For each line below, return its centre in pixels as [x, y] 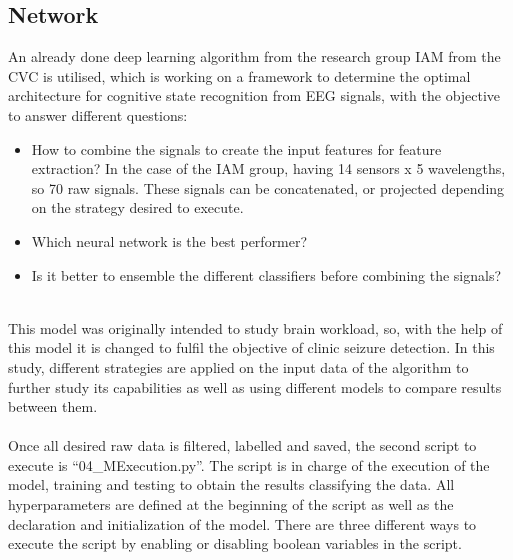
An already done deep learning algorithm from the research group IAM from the [254, 56]
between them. [53, 406]
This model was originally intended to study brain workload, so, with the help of [255, 327]
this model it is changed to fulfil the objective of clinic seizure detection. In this [251, 347]
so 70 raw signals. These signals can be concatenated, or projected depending [268, 187]
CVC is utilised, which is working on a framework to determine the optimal [239, 75]
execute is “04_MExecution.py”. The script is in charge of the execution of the [249, 464]
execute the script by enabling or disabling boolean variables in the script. [235, 543]
